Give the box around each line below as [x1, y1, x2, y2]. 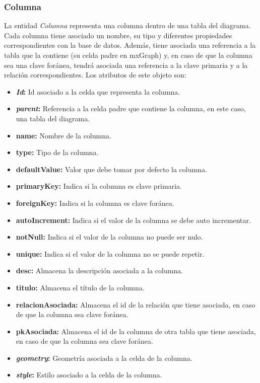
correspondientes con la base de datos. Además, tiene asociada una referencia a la [4, 40, 256, 50]
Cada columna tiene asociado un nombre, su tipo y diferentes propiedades [4, 30, 232, 40]
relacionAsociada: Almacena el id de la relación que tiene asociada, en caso [16, 299, 255, 310]
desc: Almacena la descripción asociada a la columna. [16, 265, 183, 276]
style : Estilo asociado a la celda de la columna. [16, 369, 162, 380]
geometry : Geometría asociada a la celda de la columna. [16, 352, 192, 363]
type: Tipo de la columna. [16, 147, 99, 158]
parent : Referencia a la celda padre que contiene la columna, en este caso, [16, 103, 246, 114]
